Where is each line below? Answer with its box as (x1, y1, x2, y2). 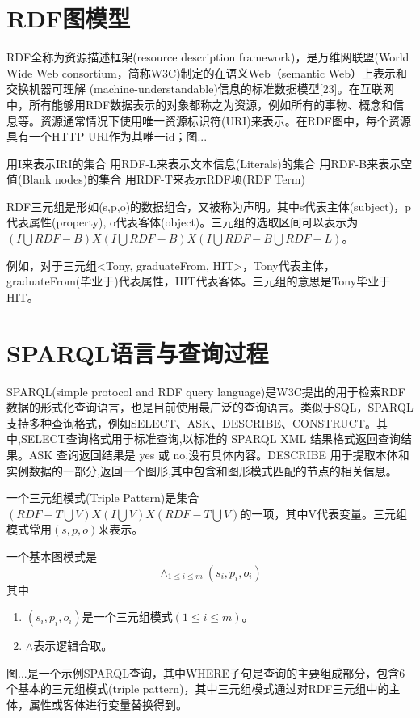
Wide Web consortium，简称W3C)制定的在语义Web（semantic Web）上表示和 (6, 64, 408, 81)
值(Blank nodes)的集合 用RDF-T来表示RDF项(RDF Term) (6, 171, 305, 188)
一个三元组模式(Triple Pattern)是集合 (6, 489, 199, 506)
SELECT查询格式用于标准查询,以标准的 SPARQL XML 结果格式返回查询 (20, 430, 401, 447)
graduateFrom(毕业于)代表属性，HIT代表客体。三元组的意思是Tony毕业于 (6, 272, 391, 289)
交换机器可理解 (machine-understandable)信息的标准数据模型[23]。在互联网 (6, 80, 394, 97)
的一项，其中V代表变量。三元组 (240, 505, 407, 522)
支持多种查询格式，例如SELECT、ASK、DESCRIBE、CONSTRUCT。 (6, 414, 376, 431)
